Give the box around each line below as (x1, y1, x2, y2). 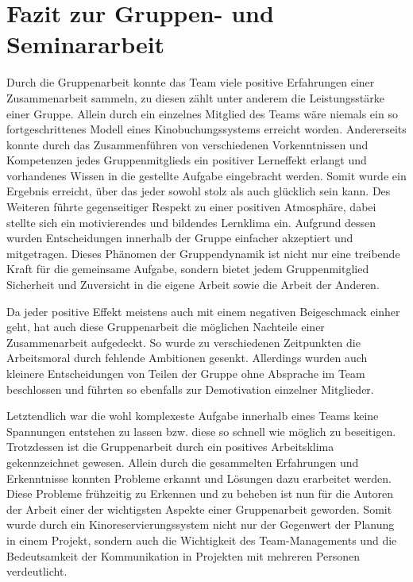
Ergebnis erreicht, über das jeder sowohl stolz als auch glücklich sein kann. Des (6, 183, 391, 199)
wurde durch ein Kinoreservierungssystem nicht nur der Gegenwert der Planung (6, 516, 395, 533)
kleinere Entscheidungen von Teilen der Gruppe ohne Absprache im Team (6, 365, 365, 381)
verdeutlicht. (6, 563, 68, 580)
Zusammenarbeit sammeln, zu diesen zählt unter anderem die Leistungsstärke (6, 89, 384, 106)
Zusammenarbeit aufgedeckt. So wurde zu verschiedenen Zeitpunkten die (6, 333, 361, 350)
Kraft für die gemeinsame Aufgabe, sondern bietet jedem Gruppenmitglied (6, 260, 369, 277)
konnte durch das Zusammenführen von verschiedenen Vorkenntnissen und (6, 136, 369, 152)
